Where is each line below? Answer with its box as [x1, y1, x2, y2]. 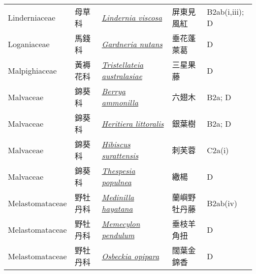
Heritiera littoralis [101, 117, 164, 129]
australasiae [101, 70, 142, 82]
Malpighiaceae [8, 64, 57, 76]
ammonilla [101, 97, 138, 108]
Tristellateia [101, 59, 144, 70]
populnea [101, 176, 131, 188]
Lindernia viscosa [101, 11, 162, 23]
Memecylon [101, 218, 140, 229]
